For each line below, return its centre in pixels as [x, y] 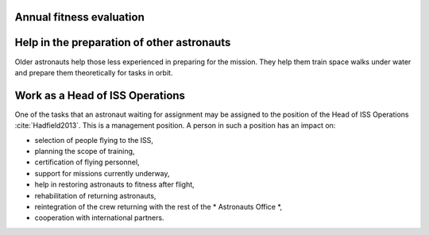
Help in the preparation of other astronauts [123, 42]
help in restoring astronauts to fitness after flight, [114, 185]
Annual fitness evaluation [79, 17]
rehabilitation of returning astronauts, [95, 195]
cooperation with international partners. [99, 218]
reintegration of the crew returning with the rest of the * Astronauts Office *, [158, 206]
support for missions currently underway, [102, 173]
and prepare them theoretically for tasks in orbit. [94, 72]
